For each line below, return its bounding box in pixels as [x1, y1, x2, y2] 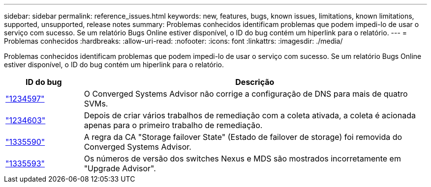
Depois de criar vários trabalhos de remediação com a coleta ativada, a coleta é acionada [84, 110, 416, 120]
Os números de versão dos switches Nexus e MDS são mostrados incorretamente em [84, 154, 401, 163]
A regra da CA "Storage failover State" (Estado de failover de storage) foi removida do [84, 132, 402, 142]
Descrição [235, 77, 275, 87]
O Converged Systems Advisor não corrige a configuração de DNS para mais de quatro [84, 89, 408, 99]
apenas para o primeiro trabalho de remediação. [84, 120, 263, 130]
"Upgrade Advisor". [84, 163, 156, 173]
